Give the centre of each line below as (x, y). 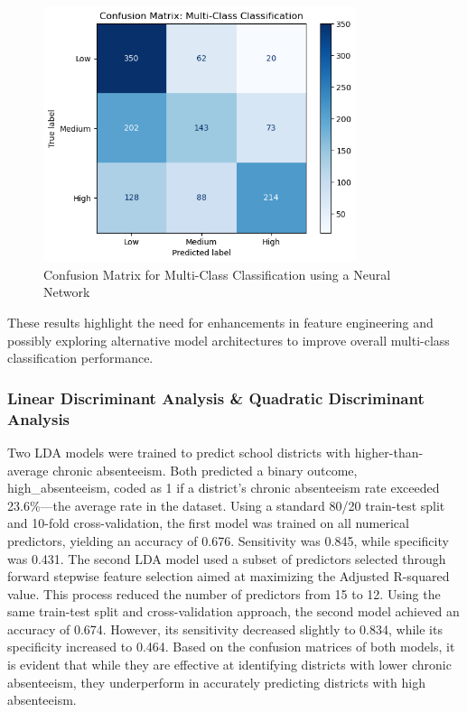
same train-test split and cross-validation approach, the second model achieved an (233, 611)
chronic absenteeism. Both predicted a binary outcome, (205, 470)
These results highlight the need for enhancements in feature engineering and (220, 323)
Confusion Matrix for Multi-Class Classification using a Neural (217, 274)
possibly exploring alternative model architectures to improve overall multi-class (229, 340)
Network (67, 292)
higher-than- (389, 452)
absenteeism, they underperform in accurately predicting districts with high (216, 682)
